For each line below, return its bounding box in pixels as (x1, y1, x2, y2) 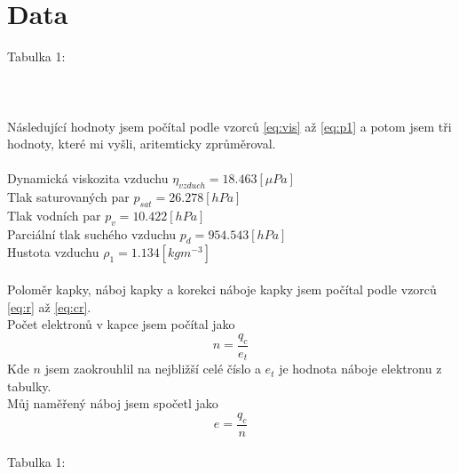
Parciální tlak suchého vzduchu (7, 224, 177, 243)
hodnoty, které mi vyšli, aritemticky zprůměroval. (7, 134, 276, 153)
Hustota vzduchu (7, 243, 99, 261)
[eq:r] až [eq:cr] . (7, 297, 91, 316)
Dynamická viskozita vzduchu (7, 169, 169, 188)
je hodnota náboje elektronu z (279, 359, 442, 378)
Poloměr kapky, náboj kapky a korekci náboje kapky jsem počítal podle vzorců (7, 280, 437, 299)
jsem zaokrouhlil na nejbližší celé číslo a (44, 359, 261, 378)
